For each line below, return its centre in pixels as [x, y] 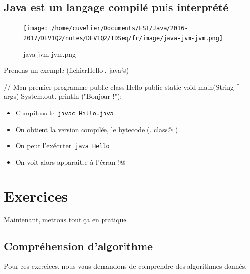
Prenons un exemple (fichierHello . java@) [67, 70]
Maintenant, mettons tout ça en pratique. [66, 219]
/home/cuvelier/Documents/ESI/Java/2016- [120, 29]
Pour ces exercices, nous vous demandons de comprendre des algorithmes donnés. [125, 266]
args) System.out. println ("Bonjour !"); [63, 96]
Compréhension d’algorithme [79, 245]
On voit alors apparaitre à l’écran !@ [70, 162]
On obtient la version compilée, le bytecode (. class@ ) [97, 129]
